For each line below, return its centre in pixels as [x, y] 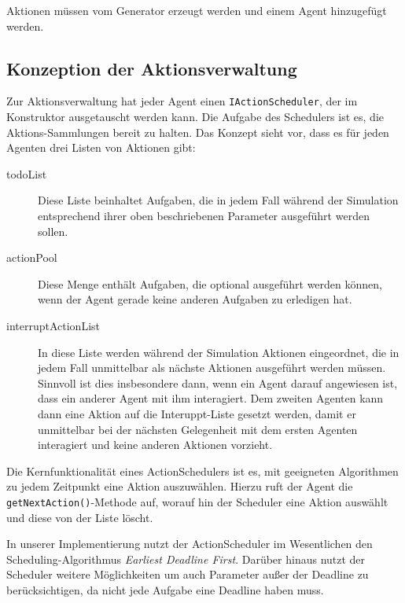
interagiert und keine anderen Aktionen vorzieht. [155, 445]
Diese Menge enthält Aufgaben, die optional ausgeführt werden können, [210, 283]
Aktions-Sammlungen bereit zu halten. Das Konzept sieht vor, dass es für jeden [198, 132]
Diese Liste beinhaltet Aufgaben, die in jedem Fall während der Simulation [218, 200]
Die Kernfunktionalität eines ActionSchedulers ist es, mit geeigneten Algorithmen [202, 471]
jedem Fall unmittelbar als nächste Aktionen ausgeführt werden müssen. [212, 368]
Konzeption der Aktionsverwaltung [152, 68]
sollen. [53, 231]
